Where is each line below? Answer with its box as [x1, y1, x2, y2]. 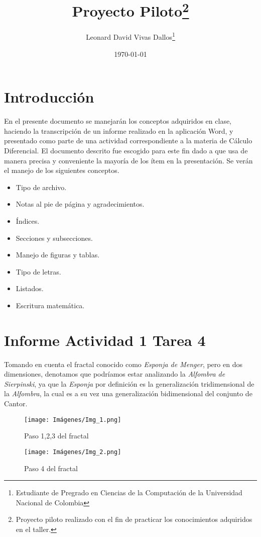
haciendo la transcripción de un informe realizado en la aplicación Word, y [4, 125, 233, 136]
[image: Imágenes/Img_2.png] [24, 448, 121, 456]
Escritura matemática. [16, 300, 85, 310]
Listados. [16, 283, 44, 294]
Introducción [4, 86, 94, 107]
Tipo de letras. [16, 266, 61, 277]
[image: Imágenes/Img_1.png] [24, 416, 121, 423]
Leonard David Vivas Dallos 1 [86, 30, 175, 42]
